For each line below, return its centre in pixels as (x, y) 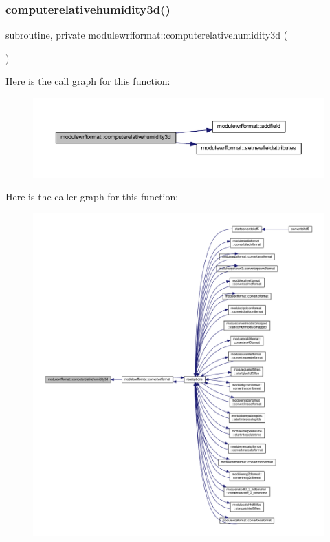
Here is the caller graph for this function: (92, 197)
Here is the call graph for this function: (88, 81)
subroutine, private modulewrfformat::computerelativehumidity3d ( (147, 35)
